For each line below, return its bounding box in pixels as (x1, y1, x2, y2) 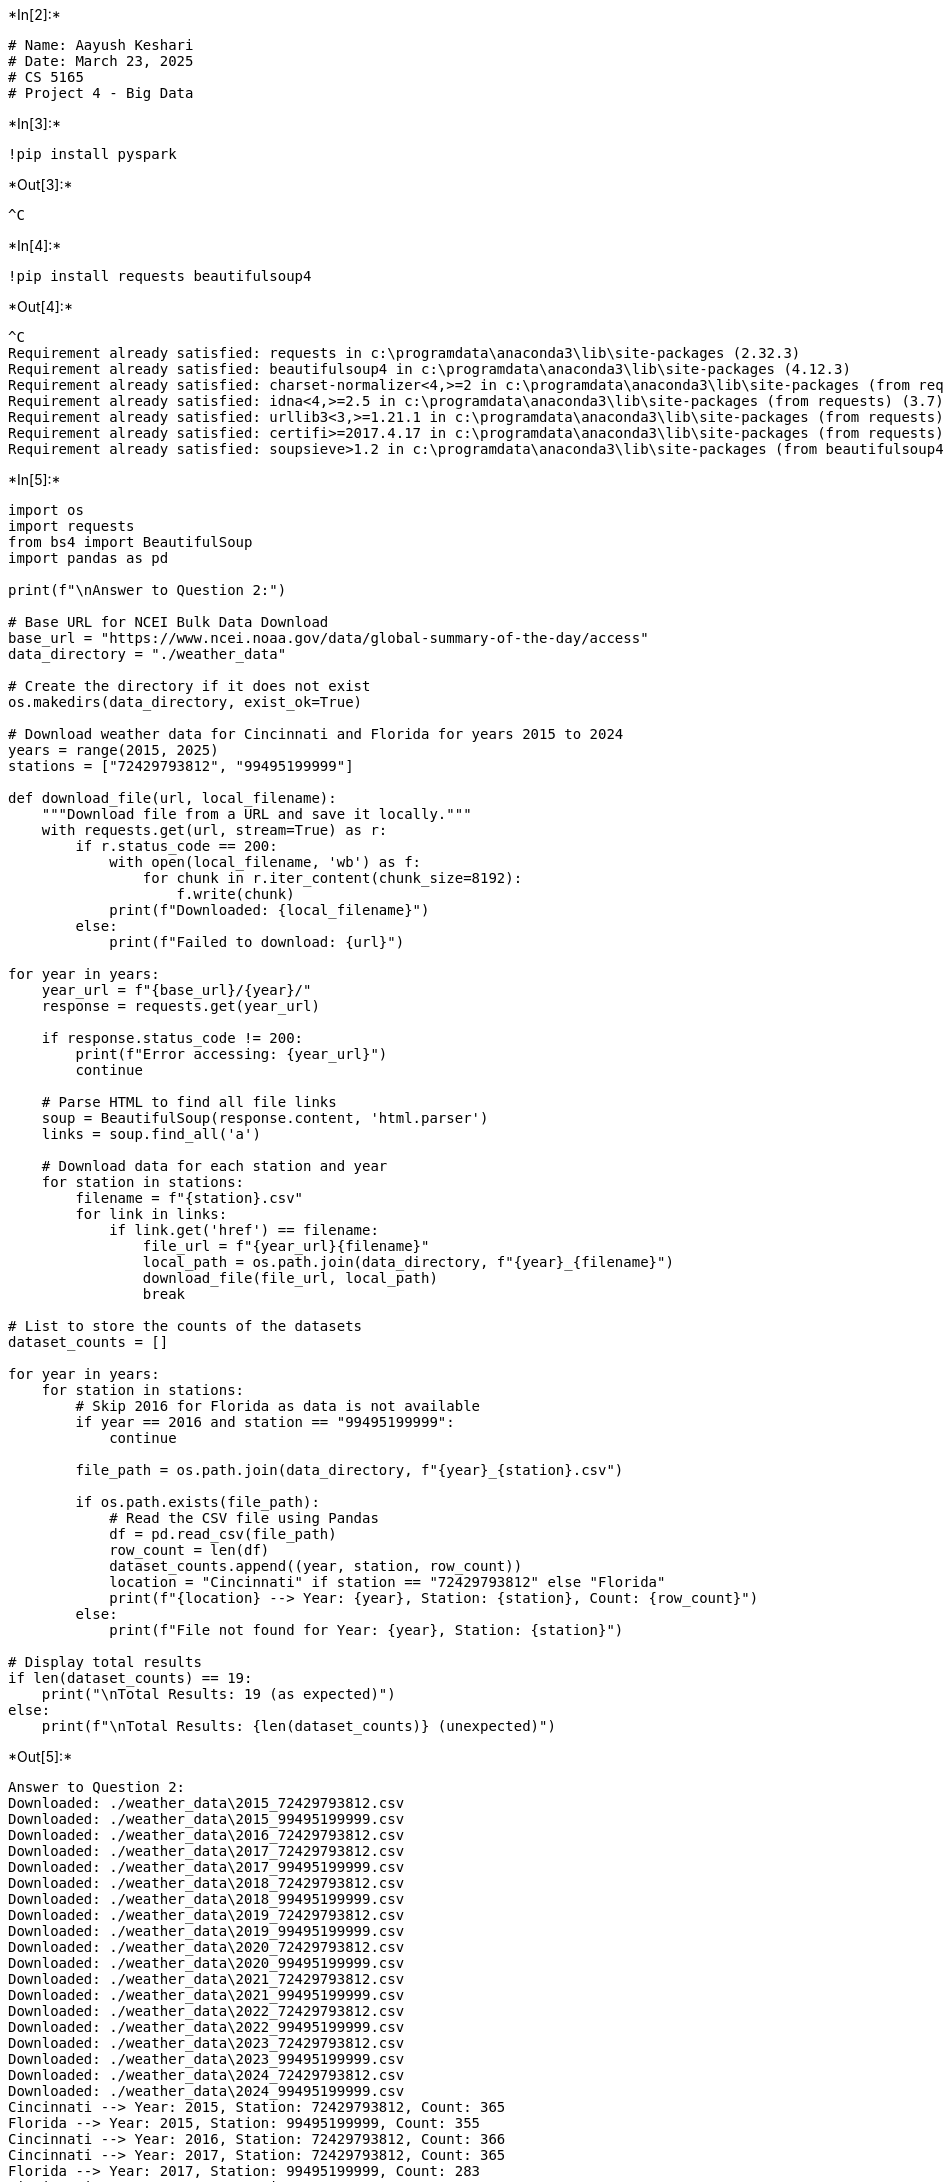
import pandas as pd (8, 550, 169, 566)
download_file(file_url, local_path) (142, 1270, 438, 1286)
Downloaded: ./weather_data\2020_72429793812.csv (8, 1939, 405, 1955)
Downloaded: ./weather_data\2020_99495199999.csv (8, 1955, 405, 1971)
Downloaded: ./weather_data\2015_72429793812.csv (8, 1795, 405, 1811)
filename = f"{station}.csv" (75, 1190, 304, 1206)
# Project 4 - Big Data (8, 85, 194, 101)
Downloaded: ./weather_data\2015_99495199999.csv (8, 1811, 405, 1827)
